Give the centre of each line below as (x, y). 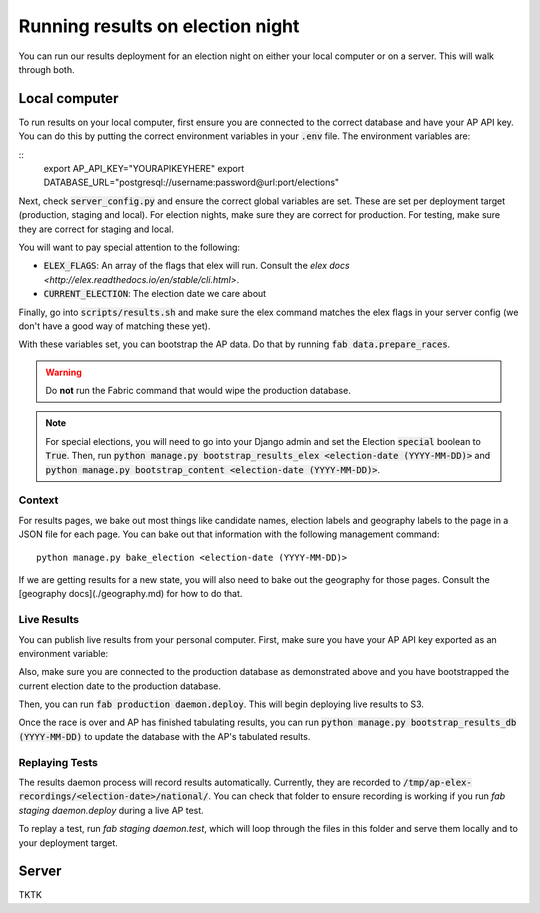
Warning (63, 372)
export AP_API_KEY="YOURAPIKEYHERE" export (144, 169)
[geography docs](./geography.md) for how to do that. (130, 594)
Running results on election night (159, 26)
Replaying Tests (58, 762)
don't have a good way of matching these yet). (114, 326)
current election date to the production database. (120, 686)
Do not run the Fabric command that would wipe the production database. (198, 391)
